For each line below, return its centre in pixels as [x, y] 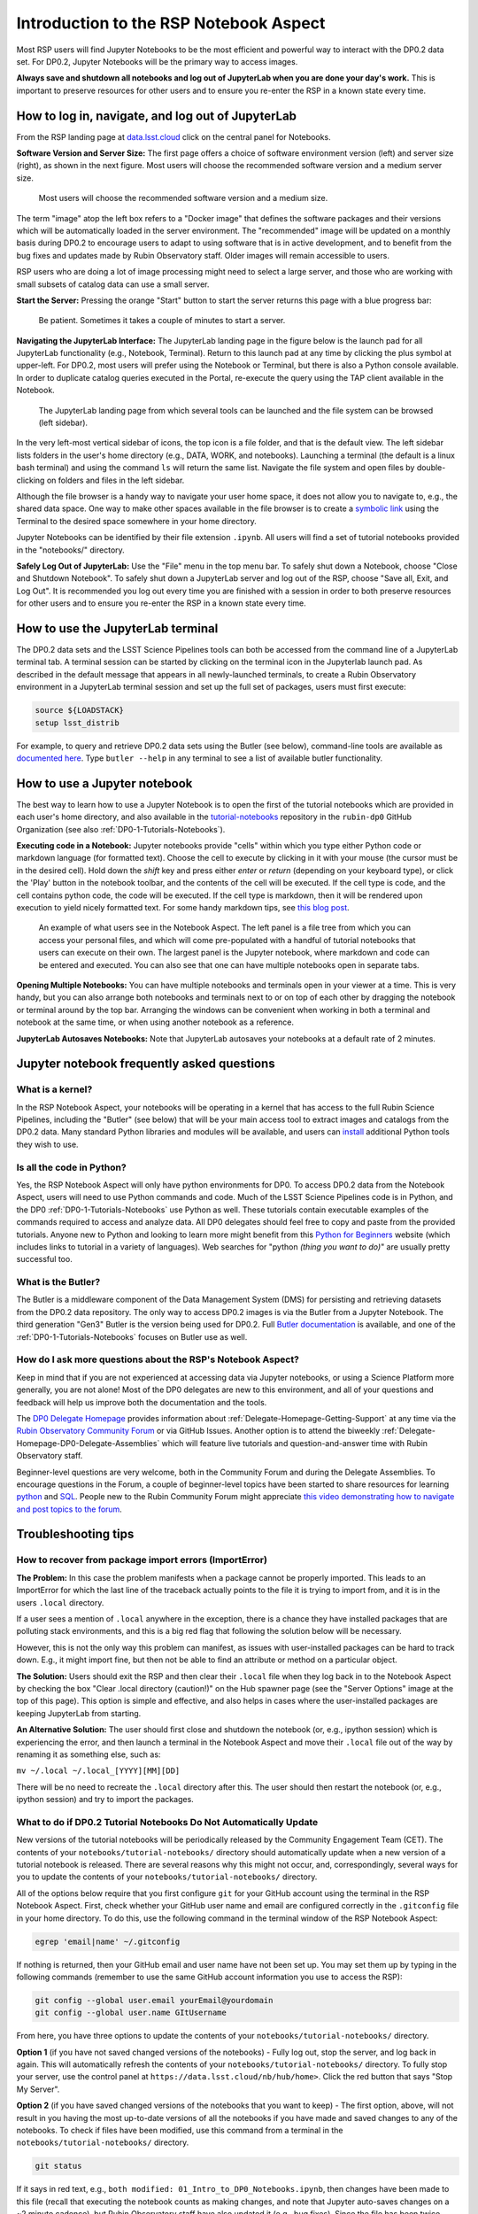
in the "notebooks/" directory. [71, 550]
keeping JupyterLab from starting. [79, 1713]
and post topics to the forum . [69, 1509]
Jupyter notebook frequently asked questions [146, 1064]
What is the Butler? [58, 1282]
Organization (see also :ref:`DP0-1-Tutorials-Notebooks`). [121, 829]
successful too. [44, 1259]
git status [58, 2166]
